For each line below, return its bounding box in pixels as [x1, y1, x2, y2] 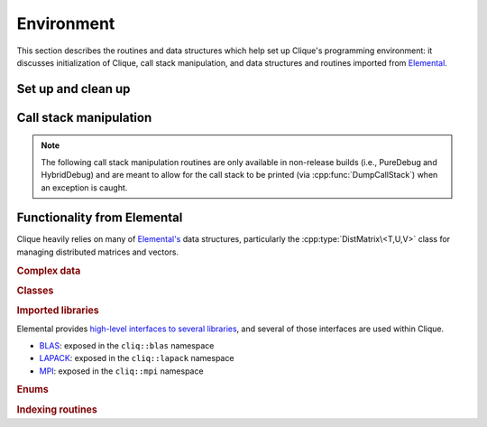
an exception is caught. [41, 181, 128, 193]
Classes [16, 284, 54, 297]
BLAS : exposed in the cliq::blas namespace [39, 339, 215, 351]
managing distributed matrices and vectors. [16, 246, 179, 257]
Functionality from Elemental [16, 210, 183, 226]
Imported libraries [16, 304, 99, 317]
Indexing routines [16, 403, 98, 415]
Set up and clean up [16, 81, 131, 97]
